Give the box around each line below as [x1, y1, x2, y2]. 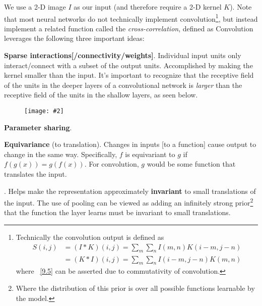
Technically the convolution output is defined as [16, 232, 164, 242]
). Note [230, 2, 252, 12]
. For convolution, [84, 159, 139, 169]
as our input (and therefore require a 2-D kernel [74, 2, 222, 12]
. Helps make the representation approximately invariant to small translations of [4, 185, 256, 196]
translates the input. [4, 169, 67, 179]
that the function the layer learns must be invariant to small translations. [4, 207, 231, 218]
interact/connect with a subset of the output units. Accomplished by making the [4, 60, 253, 70]
